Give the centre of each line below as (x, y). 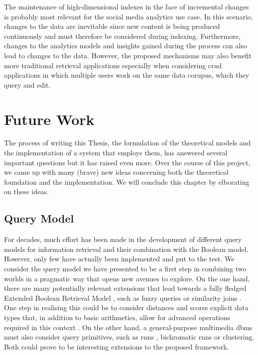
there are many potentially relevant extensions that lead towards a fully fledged (125, 288)
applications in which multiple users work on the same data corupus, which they (127, 75)
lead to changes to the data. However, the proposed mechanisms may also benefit (128, 55)
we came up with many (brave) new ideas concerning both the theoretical (116, 172)
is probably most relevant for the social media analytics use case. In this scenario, (129, 16)
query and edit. (27, 84)
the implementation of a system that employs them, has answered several (116, 153)
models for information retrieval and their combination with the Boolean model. (126, 249)
